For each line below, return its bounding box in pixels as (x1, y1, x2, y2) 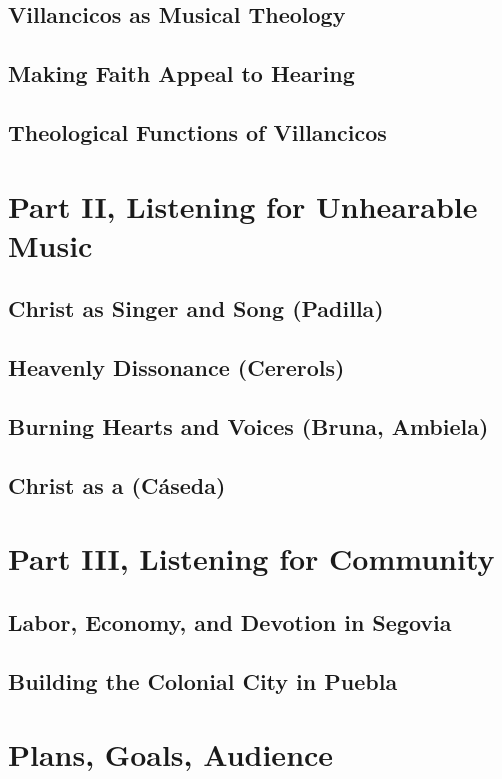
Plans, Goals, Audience (8, 734, 334, 775)
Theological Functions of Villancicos (8, 116, 387, 147)
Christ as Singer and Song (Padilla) (8, 293, 384, 324)
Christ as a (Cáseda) (8, 469, 226, 500)
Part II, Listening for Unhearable (8, 185, 478, 226)
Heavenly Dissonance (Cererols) (8, 352, 345, 383)
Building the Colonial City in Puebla (8, 665, 398, 696)
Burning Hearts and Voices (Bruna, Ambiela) (8, 410, 489, 441)
